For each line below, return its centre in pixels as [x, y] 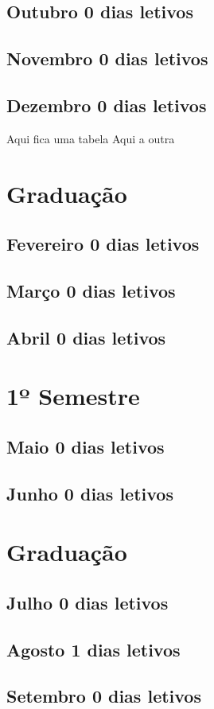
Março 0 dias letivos [91, 290]
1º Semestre [73, 396]
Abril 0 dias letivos [86, 337]
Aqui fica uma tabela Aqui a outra [91, 138]
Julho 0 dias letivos [88, 602]
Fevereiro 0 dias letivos [103, 244]
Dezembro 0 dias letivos [107, 105]
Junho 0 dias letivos [90, 493]
